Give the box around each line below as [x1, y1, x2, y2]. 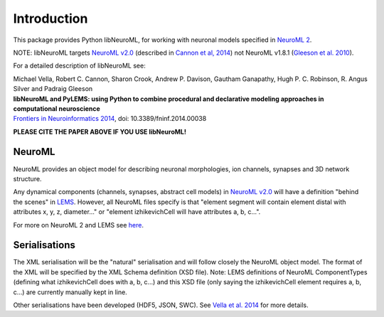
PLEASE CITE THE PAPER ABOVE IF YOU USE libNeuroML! [13, 127, 186, 136]
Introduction [13, 11, 88, 26]
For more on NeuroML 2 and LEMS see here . [13, 220, 144, 229]
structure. [13, 174, 42, 183]
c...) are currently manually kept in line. [13, 288, 127, 296]
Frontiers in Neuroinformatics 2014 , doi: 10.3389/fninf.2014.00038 [13, 114, 207, 123]
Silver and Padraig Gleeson [13, 85, 93, 93]
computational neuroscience [13, 104, 101, 113]
